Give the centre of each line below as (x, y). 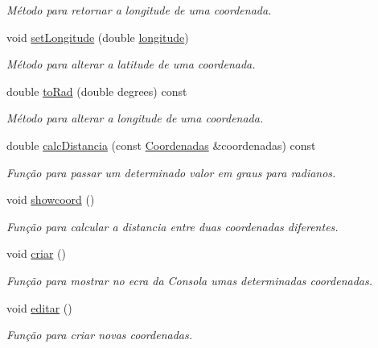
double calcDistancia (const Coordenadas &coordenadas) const (161, 145)
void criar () (36, 253)
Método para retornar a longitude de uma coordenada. (139, 10)
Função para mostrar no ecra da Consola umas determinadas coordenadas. (189, 280)
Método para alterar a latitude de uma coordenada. (131, 64)
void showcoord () (51, 199)
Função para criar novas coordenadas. (99, 335)
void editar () (39, 307)
